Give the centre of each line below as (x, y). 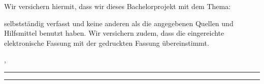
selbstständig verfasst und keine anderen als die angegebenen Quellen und (119, 23)
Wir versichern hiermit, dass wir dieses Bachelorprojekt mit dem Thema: (118, 6)
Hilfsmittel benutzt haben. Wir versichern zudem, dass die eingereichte (114, 33)
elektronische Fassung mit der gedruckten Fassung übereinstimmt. (107, 43)
